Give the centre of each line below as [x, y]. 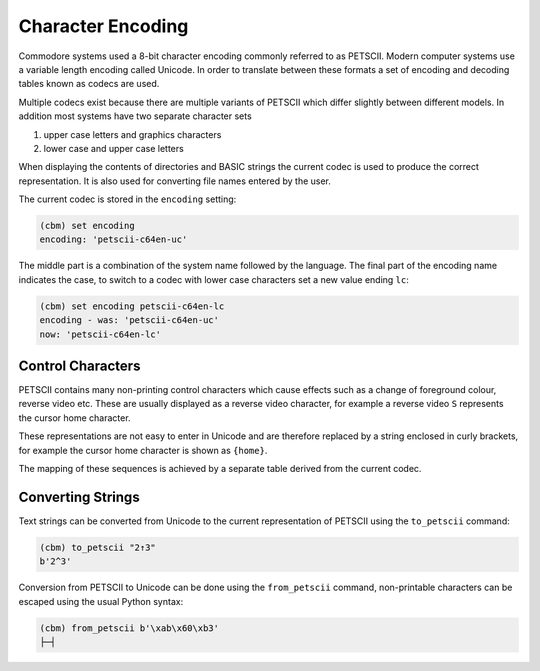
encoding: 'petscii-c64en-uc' [113, 239]
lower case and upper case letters [113, 148]
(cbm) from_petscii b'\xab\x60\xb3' [129, 628]
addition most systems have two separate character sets [135, 116]
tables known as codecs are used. [89, 84]
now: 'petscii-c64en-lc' [100, 334]
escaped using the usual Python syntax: [101, 601]
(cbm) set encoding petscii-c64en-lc [132, 306]
